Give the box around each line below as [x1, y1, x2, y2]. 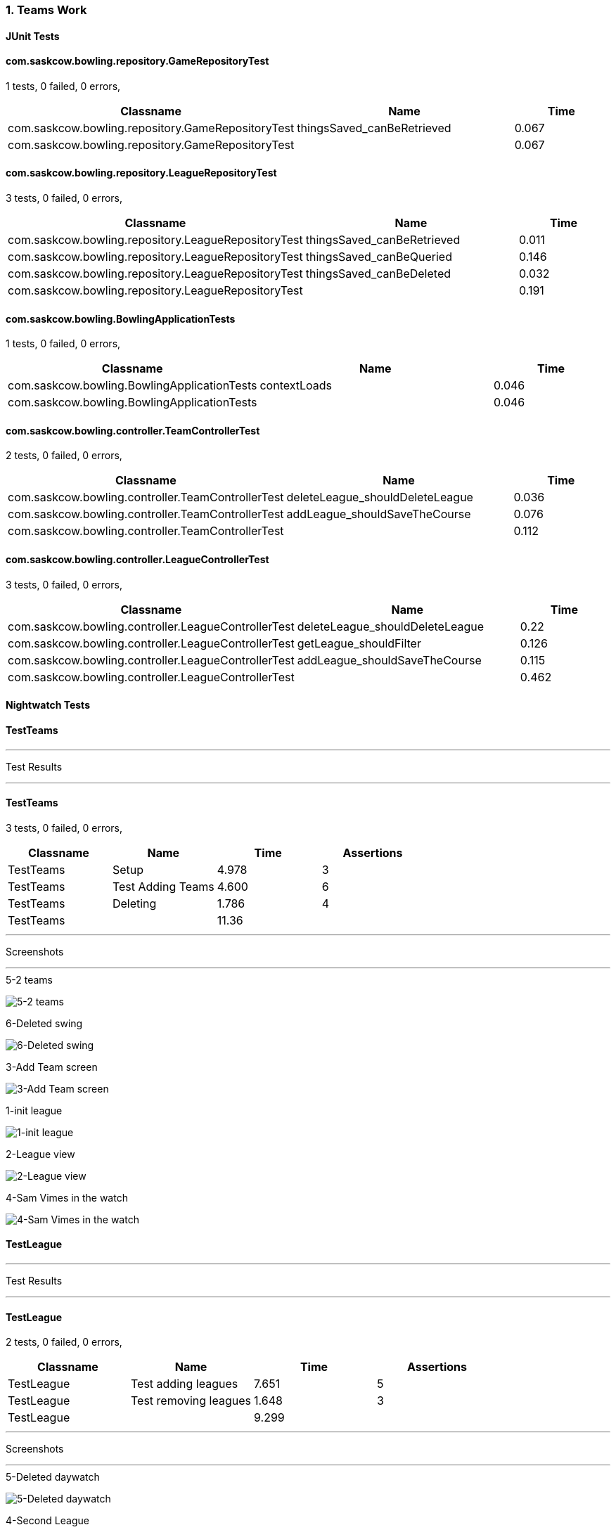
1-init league [6, 1104, 63, 1116]
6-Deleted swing [6, 1017, 83, 1029]
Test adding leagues [131, 1377, 238, 1391]
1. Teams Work [6, 3, 87, 17]
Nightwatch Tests [6, 699, 90, 712]
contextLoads [259, 378, 332, 393]
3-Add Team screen [6, 1060, 98, 1073]
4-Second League [6, 1514, 89, 1527]
